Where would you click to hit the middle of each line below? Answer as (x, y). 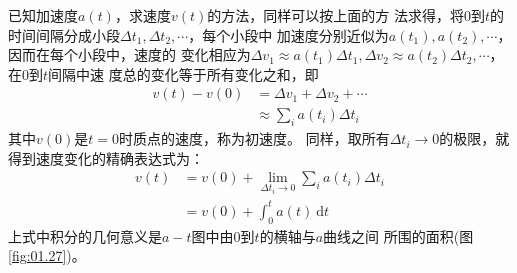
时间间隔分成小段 (64, 34)
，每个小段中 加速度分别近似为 (288, 34)
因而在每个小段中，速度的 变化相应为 (129, 54)
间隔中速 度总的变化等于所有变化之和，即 (183, 73)
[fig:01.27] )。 (47, 255)
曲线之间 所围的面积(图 (398, 235)
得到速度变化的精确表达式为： (106, 157)
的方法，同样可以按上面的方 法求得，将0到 (346, 15)
